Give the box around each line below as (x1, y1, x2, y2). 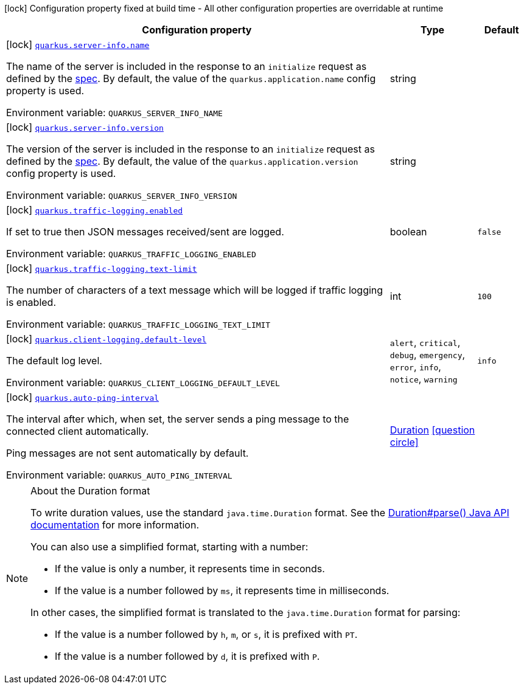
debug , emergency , (390, 348, 466, 361)
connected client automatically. (6, 425, 149, 437)
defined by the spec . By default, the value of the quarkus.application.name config (6, 72, 376, 85)
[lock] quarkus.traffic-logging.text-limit (6, 262, 197, 274)
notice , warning (390, 373, 458, 385)
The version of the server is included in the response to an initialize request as (6, 143, 375, 155)
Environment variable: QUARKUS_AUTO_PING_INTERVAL (6, 469, 232, 481)
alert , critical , (390, 336, 461, 348)
